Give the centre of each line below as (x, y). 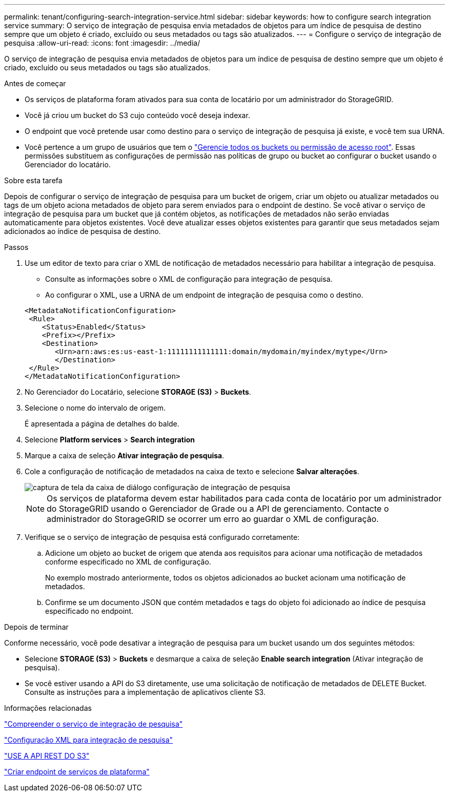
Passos (16, 247)
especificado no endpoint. (89, 611)
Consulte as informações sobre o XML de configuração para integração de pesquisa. (189, 279)
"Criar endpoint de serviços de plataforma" (77, 772)
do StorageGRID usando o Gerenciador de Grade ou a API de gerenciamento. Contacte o (218, 509)
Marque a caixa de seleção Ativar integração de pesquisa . (125, 455)
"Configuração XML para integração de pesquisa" (89, 740)
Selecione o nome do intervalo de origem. (95, 408)
